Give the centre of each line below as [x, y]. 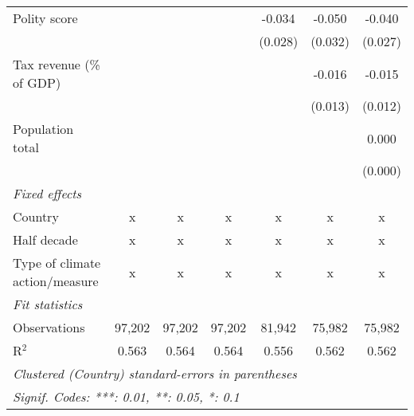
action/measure [56, 281]
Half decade [45, 239]
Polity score [45, 18]
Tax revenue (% [57, 64]
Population [43, 129]
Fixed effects [47, 193]
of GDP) [37, 82]
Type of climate [57, 263]
